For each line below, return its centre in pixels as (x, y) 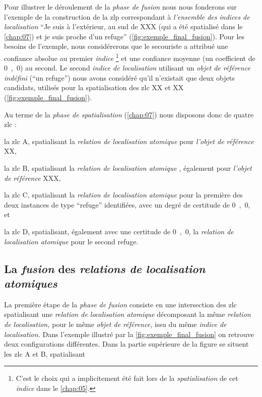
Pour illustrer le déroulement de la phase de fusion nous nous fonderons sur (120, 7)
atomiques (31, 283)
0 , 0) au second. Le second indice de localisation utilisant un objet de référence (127, 68)
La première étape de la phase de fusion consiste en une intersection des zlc (120, 304)
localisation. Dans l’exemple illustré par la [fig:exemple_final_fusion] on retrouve (129, 334)
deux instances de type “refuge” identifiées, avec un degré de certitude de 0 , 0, (127, 204)
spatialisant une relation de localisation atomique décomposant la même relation (127, 314)
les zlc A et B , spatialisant (45, 353)
